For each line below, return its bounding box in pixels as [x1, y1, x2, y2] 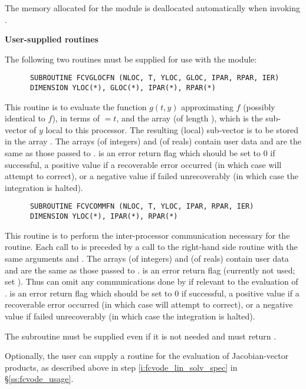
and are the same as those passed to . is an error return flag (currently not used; [5, 263, 295, 276]
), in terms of [52, 112, 100, 124]
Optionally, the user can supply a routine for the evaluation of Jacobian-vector [5, 350, 289, 362]
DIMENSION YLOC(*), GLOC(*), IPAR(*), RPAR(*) [29, 84, 216, 93]
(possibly [243, 100, 275, 113]
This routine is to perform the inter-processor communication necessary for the [5, 229, 290, 241]
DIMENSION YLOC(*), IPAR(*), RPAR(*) [29, 212, 178, 221]
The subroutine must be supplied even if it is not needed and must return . [5, 329, 277, 342]
